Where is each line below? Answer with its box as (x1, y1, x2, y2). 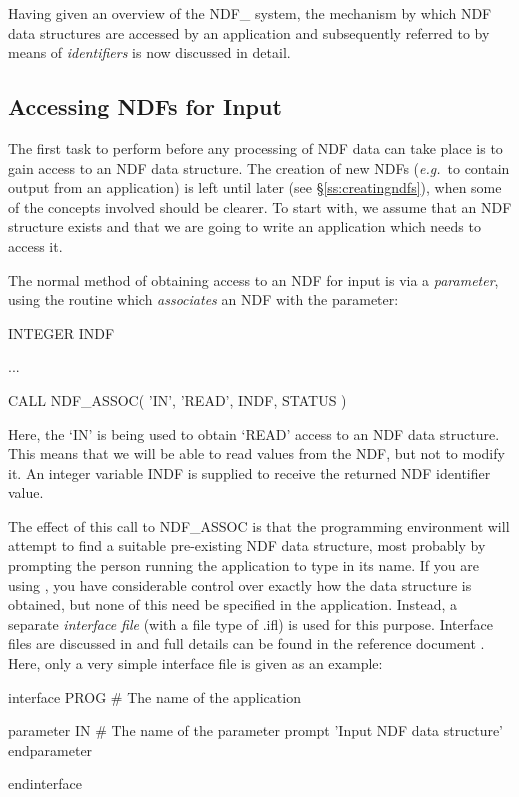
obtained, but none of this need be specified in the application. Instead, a (8, 594, 458, 615)
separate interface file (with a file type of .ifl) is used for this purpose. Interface (8, 613, 493, 634)
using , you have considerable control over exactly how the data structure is (8, 574, 472, 595)
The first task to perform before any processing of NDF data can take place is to (8, 137, 503, 158)
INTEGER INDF (8, 322, 115, 343)
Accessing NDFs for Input (8, 91, 282, 122)
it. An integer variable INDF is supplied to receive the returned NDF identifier (8, 462, 491, 483)
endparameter (8, 739, 93, 760)
